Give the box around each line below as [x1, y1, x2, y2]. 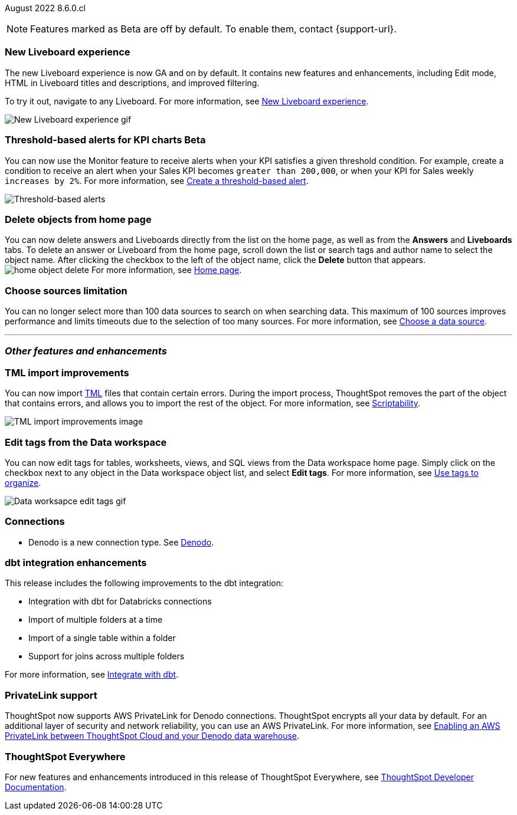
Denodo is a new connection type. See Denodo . [28, 537, 214, 547]
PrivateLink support [5, 689, 97, 701]
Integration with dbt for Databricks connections [28, 596, 212, 607]
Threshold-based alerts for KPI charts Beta [5, 134, 206, 146]
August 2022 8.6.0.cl [5, 3, 86, 13]
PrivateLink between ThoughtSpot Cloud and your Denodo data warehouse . [5, 731, 300, 741]
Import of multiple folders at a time [28, 614, 163, 625]
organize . [5, 477, 41, 488]
